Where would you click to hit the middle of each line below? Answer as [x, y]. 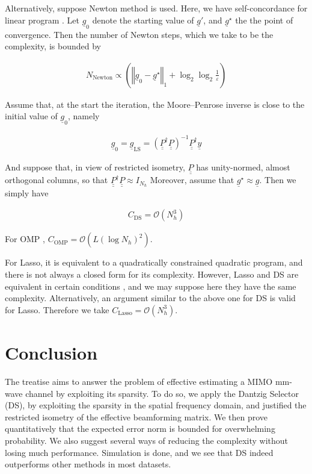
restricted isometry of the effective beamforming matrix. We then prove [136, 416]
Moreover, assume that [192, 180]
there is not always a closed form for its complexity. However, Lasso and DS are [152, 274]
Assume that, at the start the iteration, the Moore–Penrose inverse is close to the [155, 104]
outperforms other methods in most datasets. [88, 464]
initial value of [31, 116]
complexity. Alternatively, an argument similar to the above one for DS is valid [150, 298]
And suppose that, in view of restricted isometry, [95, 167]
